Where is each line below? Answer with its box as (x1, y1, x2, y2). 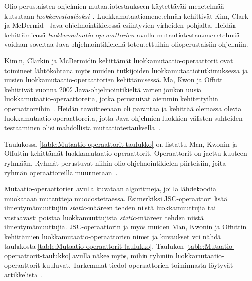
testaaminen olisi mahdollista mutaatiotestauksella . (4, 122, 161, 132)
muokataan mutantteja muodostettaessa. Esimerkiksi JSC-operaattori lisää (4, 193, 228, 203)
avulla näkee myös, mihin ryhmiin (72, 250, 174, 261)
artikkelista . (4, 269, 43, 280)
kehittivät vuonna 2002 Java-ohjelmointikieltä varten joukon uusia (4, 84, 202, 94)
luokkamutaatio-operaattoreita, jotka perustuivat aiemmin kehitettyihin (4, 94, 218, 104)
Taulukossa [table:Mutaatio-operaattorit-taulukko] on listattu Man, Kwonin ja (4, 138, 237, 149)
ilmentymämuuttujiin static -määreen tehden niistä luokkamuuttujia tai (4, 203, 216, 213)
